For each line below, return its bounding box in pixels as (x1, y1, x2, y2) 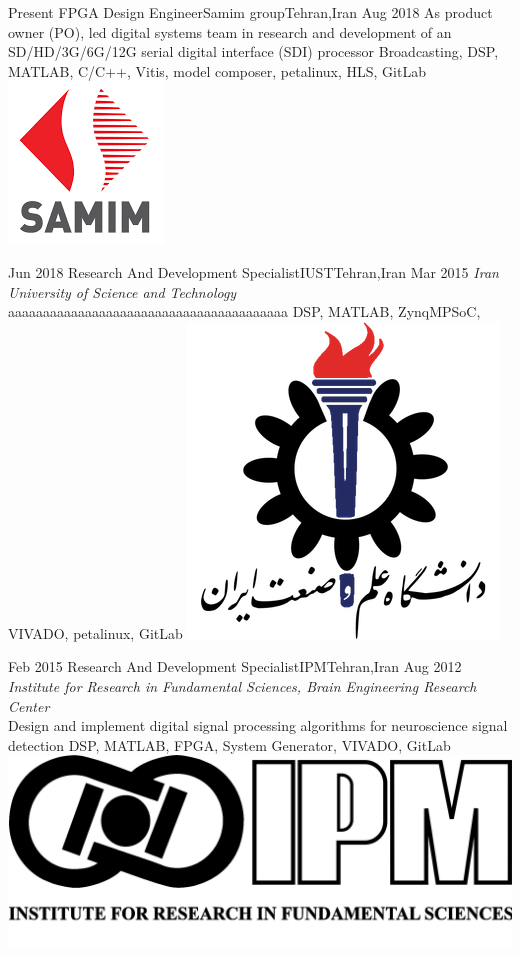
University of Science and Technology (8, 281, 237, 302)
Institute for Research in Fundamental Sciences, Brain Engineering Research (8, 675, 477, 696)
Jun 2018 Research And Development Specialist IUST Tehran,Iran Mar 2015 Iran (8, 261, 499, 282)
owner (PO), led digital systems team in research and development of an (8, 21, 452, 42)
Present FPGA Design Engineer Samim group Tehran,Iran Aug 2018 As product (8, 2, 493, 22)
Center (8, 695, 50, 716)
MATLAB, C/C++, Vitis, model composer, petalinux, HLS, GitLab (8, 60, 426, 81)
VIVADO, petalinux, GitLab (8, 622, 183, 643)
